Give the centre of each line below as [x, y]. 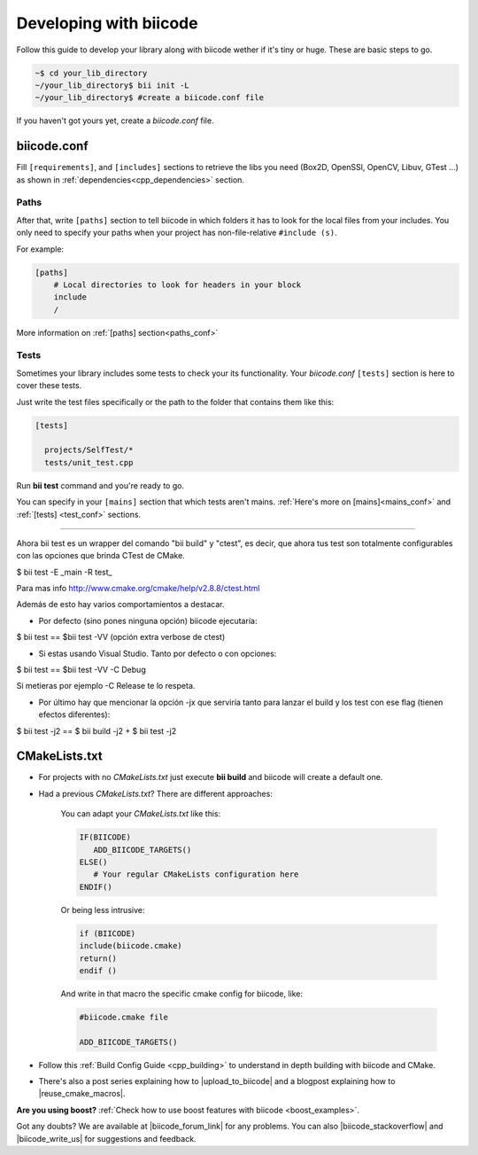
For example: [40, 249]
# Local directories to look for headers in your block [177, 285]
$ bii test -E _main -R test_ [64, 572]
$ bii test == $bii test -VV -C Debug [81, 670]
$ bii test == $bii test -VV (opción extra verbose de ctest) [121, 637]
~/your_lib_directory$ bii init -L [112, 85]
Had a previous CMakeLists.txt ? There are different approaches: [156, 793]
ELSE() [93, 862]
